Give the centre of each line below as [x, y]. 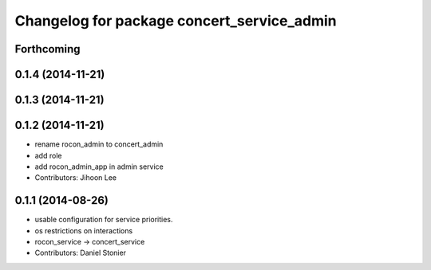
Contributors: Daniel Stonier [81, 253]
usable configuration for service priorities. [104, 220]
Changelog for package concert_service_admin [176, 21]
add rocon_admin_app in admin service [99, 166]
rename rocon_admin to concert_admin [99, 144]
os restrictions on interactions [84, 230]
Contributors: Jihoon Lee [76, 178]
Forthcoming [47, 49]
